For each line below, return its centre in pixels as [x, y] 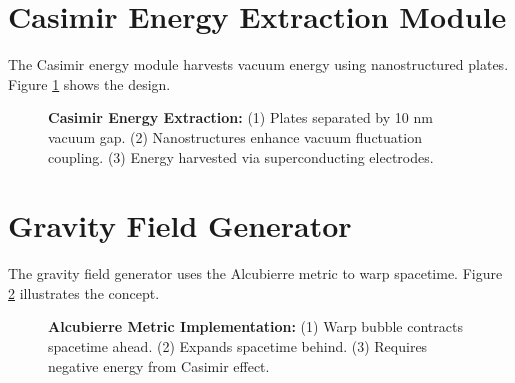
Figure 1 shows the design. [89, 83]
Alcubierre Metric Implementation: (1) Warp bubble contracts [255, 326]
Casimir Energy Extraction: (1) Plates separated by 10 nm [240, 117]
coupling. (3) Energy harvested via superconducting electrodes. [241, 156]
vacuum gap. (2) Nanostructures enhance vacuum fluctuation [235, 136]
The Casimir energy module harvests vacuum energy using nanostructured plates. [258, 64]
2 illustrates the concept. [84, 292]
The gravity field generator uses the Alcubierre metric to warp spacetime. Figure [255, 273]
